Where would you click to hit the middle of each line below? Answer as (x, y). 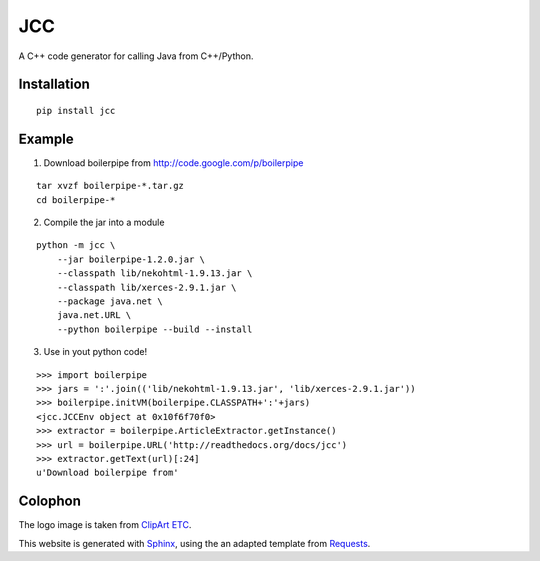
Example (46, 138)
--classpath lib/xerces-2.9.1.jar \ (146, 287)
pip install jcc (76, 110)
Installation (54, 84)
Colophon (50, 501)
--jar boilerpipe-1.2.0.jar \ (130, 259)
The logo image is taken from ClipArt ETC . (105, 525)
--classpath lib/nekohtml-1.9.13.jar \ (154, 273)
